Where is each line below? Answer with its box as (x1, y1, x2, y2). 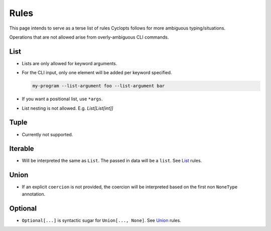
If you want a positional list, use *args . (22, 96, 103, 102)
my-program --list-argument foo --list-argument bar (32, 83, 165, 89)
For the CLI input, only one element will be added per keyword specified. (22, 70, 172, 76)
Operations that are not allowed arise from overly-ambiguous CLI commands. (9, 34, 169, 40)
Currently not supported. (22, 131, 73, 137)
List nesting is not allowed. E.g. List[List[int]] (22, 105, 113, 111)
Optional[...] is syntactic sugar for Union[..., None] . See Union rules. (22, 217, 182, 223)
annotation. (22, 191, 45, 197)
